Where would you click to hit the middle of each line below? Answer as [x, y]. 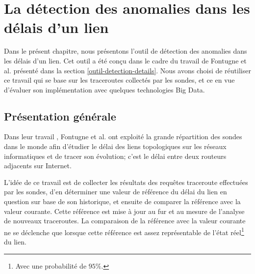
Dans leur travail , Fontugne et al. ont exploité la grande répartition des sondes [123, 137]
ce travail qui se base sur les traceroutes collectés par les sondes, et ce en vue [119, 80]
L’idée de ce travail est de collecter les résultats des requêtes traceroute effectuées [126, 182]
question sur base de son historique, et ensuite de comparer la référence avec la [122, 201]
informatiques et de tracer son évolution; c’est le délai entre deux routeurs [115, 156]
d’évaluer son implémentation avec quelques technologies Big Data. [104, 89]
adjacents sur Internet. [38, 166]
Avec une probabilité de [51, 265]
